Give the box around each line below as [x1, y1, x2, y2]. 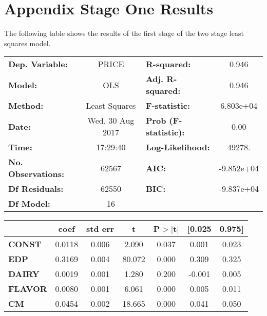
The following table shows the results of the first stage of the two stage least [4, 28, 244, 38]
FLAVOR [8, 283, 47, 295]
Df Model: [8, 197, 50, 210]
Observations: [8, 168, 65, 180]
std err [86, 223, 115, 235]
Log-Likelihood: [145, 141, 210, 153]
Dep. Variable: [8, 58, 68, 70]
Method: [8, 100, 44, 112]
